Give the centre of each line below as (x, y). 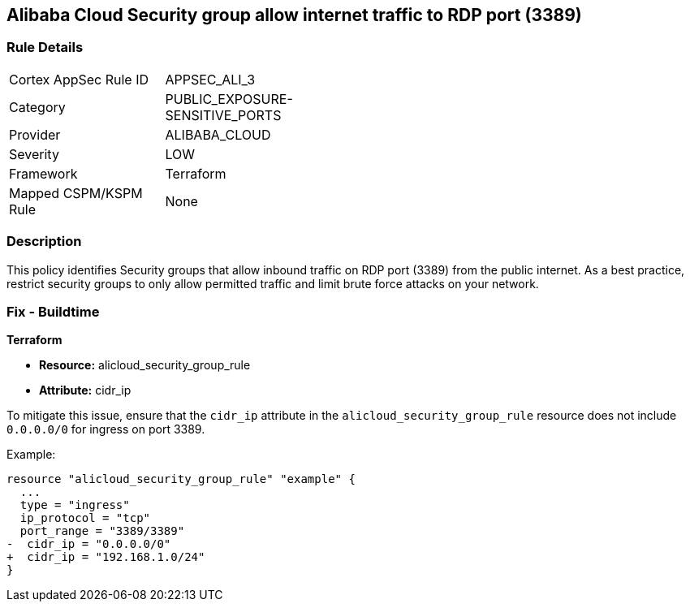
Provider (35, 134)
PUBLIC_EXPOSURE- (229, 99)
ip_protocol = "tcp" (85, 518)
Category (37, 107)
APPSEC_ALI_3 (210, 79)
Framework (43, 173)
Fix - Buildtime (53, 311)
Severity (34, 154)
